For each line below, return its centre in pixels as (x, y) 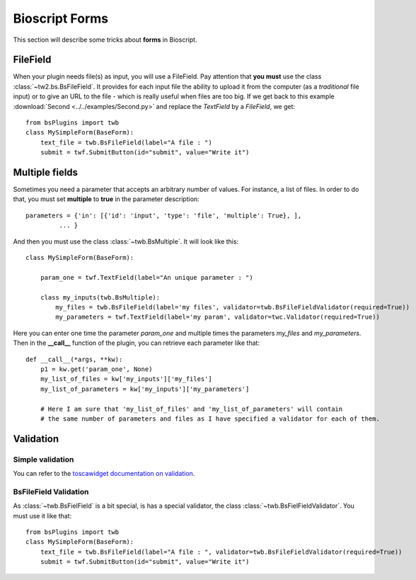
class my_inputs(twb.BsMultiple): (100, 297)
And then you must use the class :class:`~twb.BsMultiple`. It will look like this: (126, 241)
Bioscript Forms (61, 18)
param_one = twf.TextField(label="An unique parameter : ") (147, 277)
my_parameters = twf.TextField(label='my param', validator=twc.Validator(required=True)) (218, 317)
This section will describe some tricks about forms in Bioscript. (105, 40)
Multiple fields (45, 172)
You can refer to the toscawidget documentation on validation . (104, 474)
